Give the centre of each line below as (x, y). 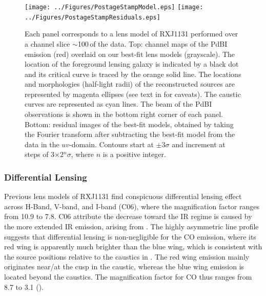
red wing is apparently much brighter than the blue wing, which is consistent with (133, 246)
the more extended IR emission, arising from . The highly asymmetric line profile (131, 226)
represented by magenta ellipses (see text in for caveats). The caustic (133, 94)
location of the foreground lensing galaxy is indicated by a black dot (132, 64)
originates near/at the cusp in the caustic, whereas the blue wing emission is (124, 267)
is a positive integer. (134, 154)
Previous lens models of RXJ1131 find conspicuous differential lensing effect (123, 196)
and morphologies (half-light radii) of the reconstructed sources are (130, 84)
